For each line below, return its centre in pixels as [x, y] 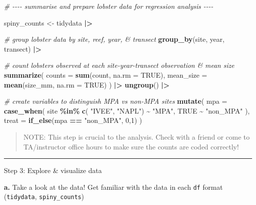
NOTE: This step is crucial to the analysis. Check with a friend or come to [136, 136]
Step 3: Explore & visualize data [53, 170]
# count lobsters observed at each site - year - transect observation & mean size [119, 65]
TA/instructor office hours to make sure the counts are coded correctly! [131, 146]
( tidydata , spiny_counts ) [44, 196]
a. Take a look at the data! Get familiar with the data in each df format [113, 187]
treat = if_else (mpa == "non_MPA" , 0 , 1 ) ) [73, 120]
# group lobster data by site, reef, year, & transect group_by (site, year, [114, 39]
